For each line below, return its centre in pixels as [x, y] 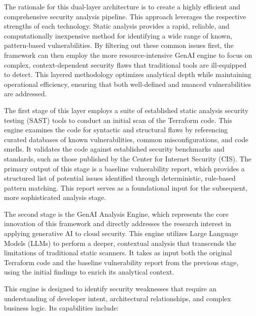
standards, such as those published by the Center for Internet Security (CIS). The [128, 158]
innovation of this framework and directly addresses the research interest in [118, 223]
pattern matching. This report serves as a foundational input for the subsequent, [126, 187]
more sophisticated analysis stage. [55, 197]
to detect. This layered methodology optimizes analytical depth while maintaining [128, 74]
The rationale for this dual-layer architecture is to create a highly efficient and [122, 6]
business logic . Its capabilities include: [61, 308]
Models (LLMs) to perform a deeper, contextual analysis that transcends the [120, 243]
